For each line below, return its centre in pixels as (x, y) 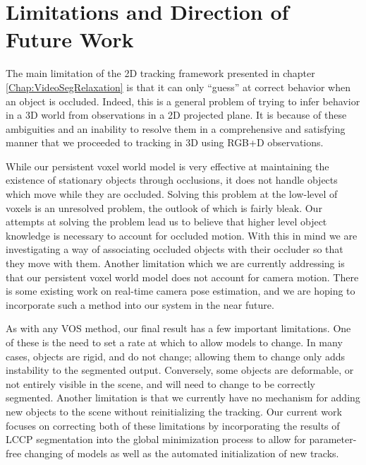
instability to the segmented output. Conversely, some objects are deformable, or (180, 370)
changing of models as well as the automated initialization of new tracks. (182, 453)
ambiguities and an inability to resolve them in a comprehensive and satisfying (176, 128)
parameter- (333, 439)
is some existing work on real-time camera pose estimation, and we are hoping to (181, 291)
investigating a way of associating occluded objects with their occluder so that (175, 249)
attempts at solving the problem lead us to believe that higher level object (166, 222)
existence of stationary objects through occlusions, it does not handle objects (172, 180)
